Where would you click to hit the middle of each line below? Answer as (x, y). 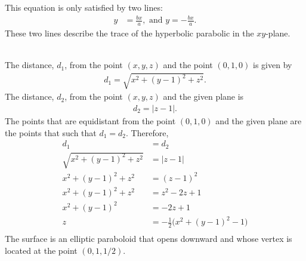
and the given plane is (203, 96)
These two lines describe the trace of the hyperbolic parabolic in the (129, 33)
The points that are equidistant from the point (90, 120)
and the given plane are (259, 120)
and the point (188, 65)
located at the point (41, 250)
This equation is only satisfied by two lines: (84, 7)
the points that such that (51, 132)
